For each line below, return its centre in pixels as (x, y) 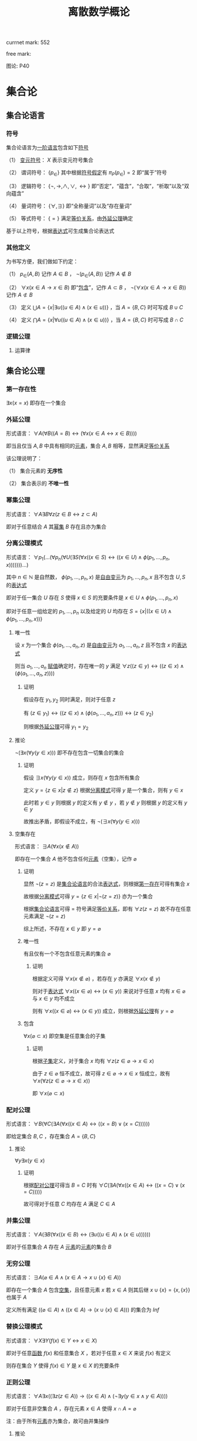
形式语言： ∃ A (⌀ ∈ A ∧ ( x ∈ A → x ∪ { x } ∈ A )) (64, 1278)
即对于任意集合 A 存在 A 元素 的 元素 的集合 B (59, 1247)
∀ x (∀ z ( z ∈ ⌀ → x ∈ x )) (61, 1081)
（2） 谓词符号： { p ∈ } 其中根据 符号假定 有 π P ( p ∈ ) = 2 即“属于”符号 (87, 173)
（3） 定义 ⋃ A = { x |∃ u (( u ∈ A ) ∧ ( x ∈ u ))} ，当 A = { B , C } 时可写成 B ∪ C (95, 307)
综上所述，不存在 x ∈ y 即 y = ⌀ (62, 928)
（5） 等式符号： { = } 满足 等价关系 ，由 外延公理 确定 (70, 218)
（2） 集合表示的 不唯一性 (38, 483)
